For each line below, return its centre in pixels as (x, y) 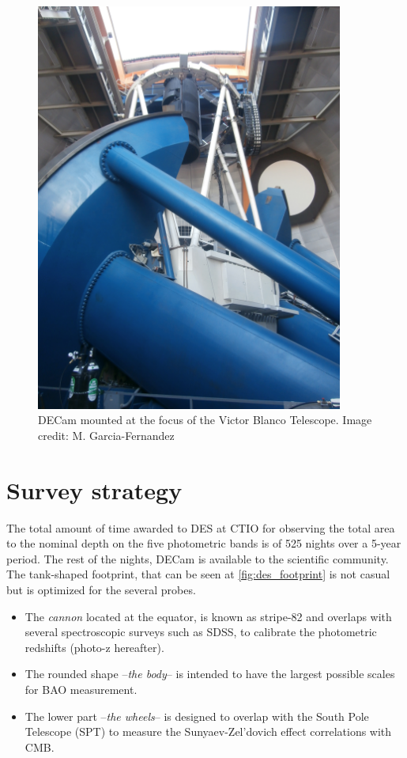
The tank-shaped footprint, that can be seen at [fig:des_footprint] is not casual (198, 574)
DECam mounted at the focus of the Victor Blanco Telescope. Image (205, 420)
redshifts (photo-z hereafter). (94, 647)
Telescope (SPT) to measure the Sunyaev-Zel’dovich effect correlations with (208, 731)
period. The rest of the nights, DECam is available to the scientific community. (198, 558)
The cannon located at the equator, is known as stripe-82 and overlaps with (208, 616)
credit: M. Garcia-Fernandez (106, 435)
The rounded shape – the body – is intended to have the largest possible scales (210, 674)
